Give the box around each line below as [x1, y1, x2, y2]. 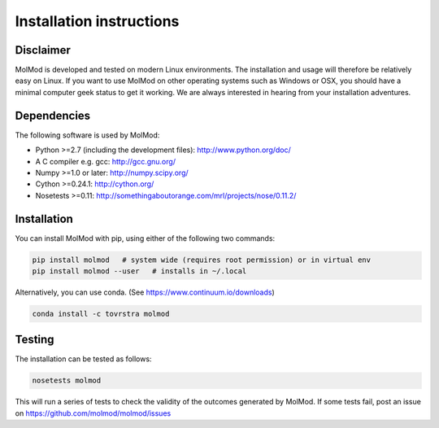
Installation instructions [15, 12, 180, 30]
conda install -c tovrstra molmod [32, 309, 170, 318]
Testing [15, 333, 54, 347]
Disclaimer [15, 43, 71, 57]
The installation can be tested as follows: [15, 354, 152, 364]
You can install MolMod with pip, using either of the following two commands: [15, 233, 276, 243]
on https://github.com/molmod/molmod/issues [15, 408, 172, 418]
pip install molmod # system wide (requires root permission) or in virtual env [32, 255, 372, 264]
